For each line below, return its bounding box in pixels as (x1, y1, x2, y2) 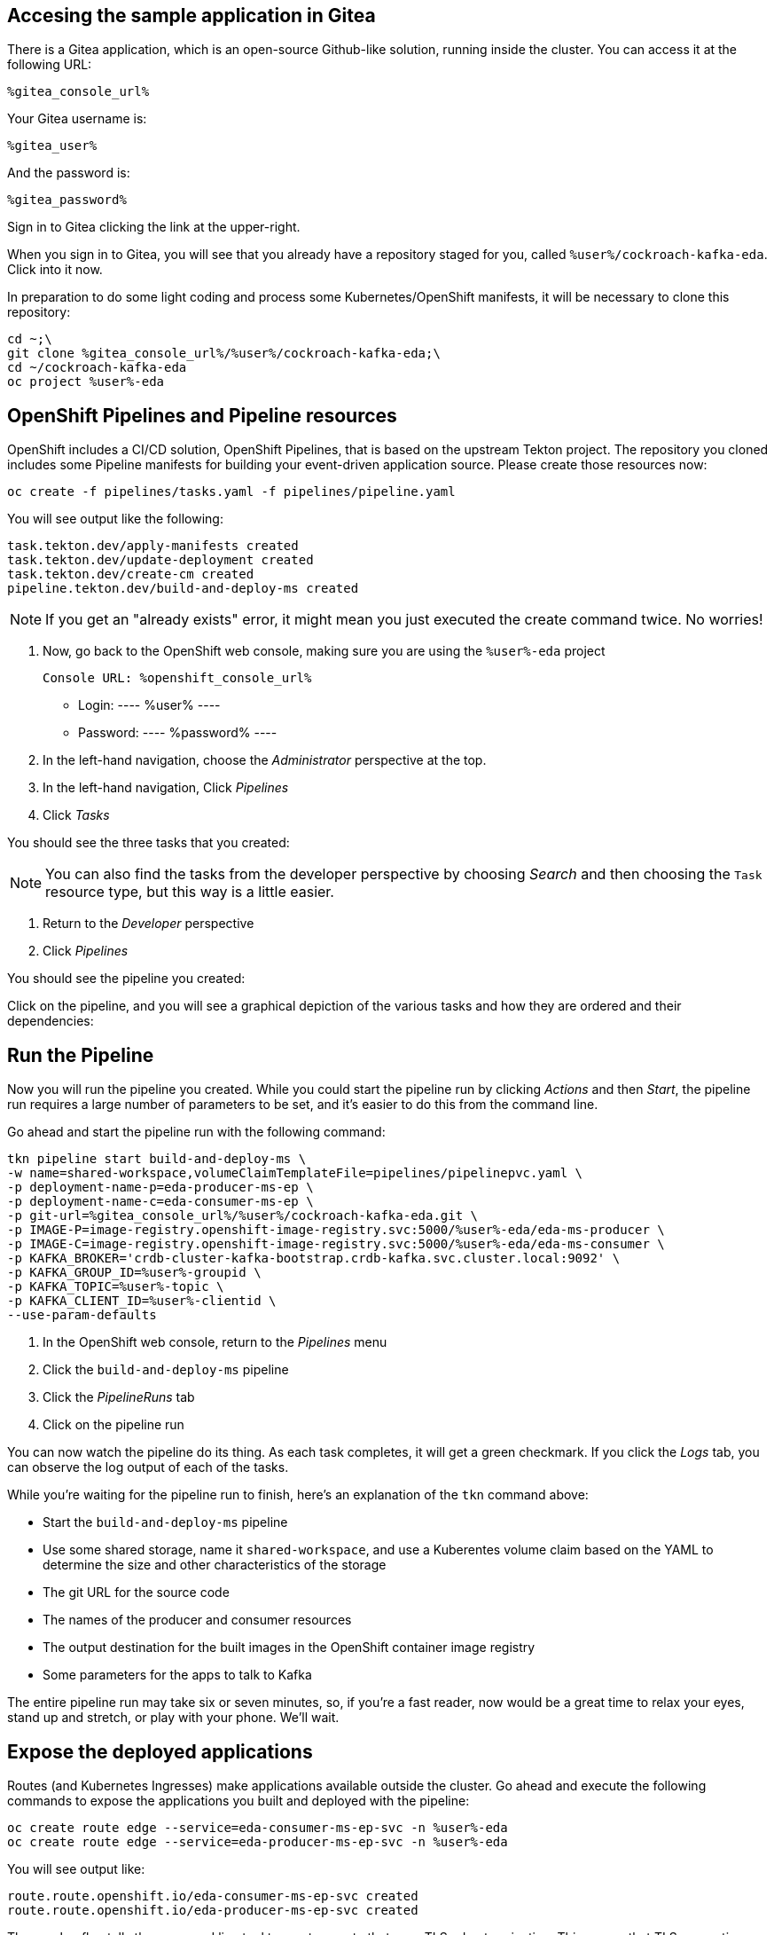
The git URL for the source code (43, 1585, 230, 1601)
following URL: (7, 57, 92, 73)
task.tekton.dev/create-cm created (7, 567, 254, 582)
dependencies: (7, 1013, 94, 1029)
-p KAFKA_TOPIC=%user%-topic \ (7, 1279, 224, 1294)
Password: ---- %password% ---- (78, 725, 278, 741)
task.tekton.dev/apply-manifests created (7, 539, 299, 554)
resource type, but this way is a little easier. (45, 883, 334, 901)
